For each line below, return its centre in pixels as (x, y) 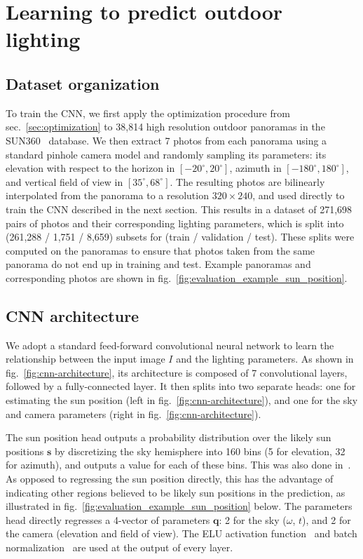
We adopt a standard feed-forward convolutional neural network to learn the (170, 345)
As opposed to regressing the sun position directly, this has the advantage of (170, 479)
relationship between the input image (85, 359)
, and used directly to (299, 195)
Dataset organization (83, 83)
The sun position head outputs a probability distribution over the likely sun (169, 437)
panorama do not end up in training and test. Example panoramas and (158, 264)
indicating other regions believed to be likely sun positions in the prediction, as (176, 492)
